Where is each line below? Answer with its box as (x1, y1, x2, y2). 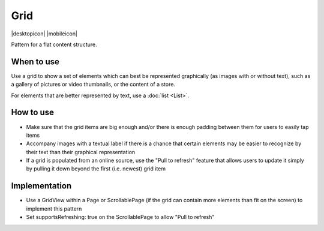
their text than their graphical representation (26, 148, 136, 155)
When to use (11, 56, 60, 67)
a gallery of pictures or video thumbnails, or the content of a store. (11, 81, 175, 88)
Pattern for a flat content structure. (11, 41, 97, 48)
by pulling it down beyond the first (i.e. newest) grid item (26, 165, 166, 172)
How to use (11, 107, 54, 118)
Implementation (11, 181, 72, 191)
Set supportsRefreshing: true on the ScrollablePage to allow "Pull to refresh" (26, 214, 215, 221)
